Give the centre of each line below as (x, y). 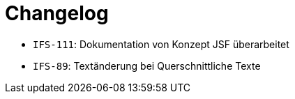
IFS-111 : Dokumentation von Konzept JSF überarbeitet (161, 44)
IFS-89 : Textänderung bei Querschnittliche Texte (147, 66)
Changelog (57, 13)
